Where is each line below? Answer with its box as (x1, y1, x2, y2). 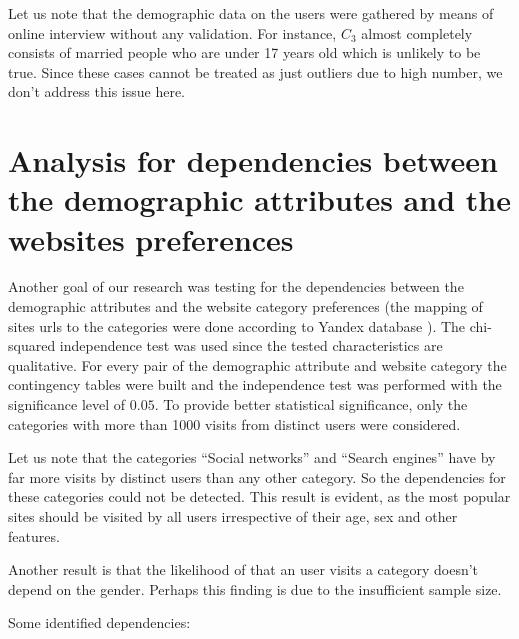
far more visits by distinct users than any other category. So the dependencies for (8, 466, 506, 487)
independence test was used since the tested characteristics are (59, 335, 443, 356)
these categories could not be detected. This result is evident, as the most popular (8, 486, 511, 507)
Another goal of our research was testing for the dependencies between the (8, 276, 464, 297)
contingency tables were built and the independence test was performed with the (8, 374, 502, 395)
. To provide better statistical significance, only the (154, 394, 468, 415)
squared (8, 335, 56, 356)
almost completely (361, 22, 473, 43)
